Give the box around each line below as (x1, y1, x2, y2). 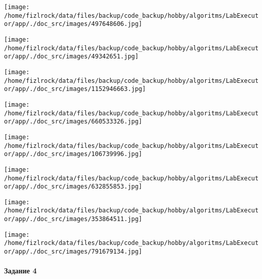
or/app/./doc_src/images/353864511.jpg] (4, 215, 143, 223)
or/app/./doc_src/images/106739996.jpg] (4, 150, 143, 158)
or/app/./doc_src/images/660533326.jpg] (4, 118, 143, 126)
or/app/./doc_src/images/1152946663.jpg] (4, 85, 146, 93)
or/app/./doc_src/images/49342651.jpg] (4, 53, 139, 60)
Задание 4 (4, 265, 37, 276)
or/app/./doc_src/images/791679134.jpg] (4, 248, 143, 256)
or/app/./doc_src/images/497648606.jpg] (4, 20, 143, 28)
